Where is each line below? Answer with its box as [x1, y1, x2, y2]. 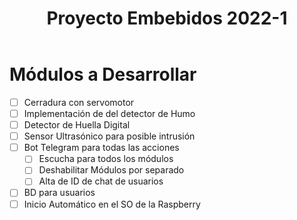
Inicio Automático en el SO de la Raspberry [23, 198, 201, 210]
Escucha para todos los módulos [38, 153, 174, 165]
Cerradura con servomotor [23, 96, 135, 108]
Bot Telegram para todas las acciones [23, 142, 180, 154]
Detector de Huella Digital [23, 119, 131, 131]
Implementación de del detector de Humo [23, 108, 196, 119]
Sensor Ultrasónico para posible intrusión [23, 130, 196, 142]
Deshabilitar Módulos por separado [38, 164, 185, 176]
